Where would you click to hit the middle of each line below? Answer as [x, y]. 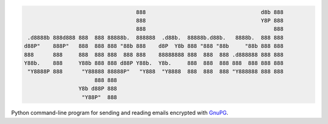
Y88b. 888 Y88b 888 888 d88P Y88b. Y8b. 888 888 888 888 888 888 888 [154, 63]
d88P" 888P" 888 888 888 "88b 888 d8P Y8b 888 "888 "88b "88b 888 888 [154, 46]
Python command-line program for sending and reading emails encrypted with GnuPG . [120, 113]
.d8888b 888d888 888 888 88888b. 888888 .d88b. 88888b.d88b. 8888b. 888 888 [155, 37]
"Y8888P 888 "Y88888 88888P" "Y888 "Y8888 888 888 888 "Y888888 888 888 [155, 72]
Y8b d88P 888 [98, 89]
